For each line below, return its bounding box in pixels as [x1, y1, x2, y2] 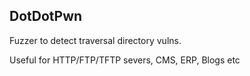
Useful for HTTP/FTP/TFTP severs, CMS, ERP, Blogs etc [9, 54, 241, 66]
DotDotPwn [9, 8, 83, 25]
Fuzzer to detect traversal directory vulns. [9, 34, 182, 46]
